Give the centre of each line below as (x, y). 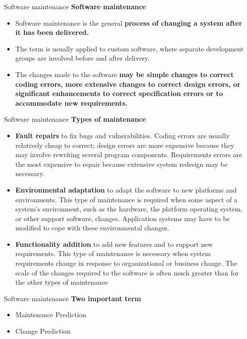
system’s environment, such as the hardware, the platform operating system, (129, 209)
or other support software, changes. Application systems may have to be (123, 218)
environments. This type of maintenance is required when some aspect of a (126, 199)
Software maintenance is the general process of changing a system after (129, 23)
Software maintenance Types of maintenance (75, 119)
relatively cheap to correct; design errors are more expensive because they (125, 145)
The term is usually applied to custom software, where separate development (129, 48)
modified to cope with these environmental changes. (92, 228)
